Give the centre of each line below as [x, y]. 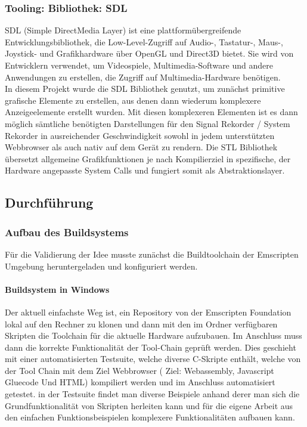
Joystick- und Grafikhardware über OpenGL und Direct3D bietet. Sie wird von [149, 53]
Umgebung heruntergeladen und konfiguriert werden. [101, 266]
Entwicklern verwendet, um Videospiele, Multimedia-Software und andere [139, 65]
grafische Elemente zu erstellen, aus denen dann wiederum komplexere [133, 100]
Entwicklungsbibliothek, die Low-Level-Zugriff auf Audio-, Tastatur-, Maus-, [144, 41]
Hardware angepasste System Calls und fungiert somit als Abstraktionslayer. [145, 170]
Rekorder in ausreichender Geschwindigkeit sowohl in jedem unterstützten [140, 135]
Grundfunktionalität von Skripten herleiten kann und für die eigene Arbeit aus [149, 405]
